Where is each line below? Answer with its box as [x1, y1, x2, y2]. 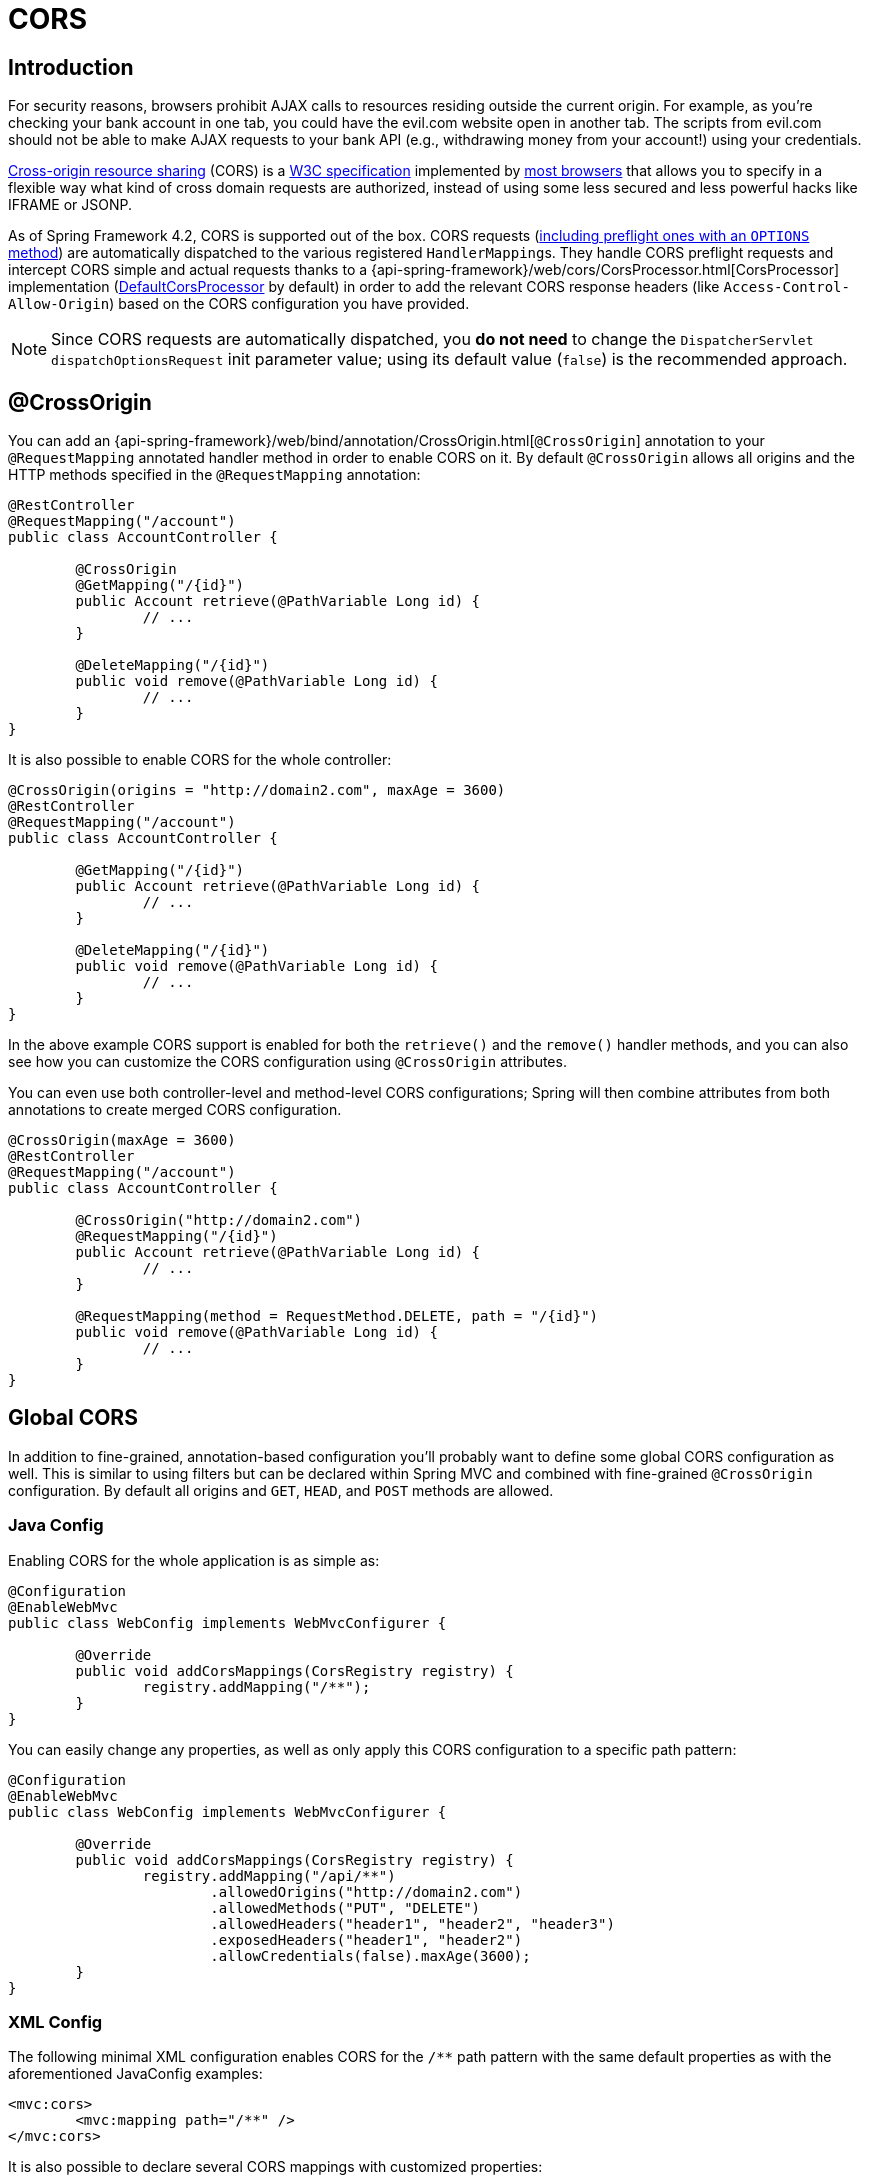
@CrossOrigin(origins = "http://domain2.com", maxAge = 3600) [8, 782, 506, 799]
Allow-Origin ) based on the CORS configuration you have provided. [8, 295, 470, 313]
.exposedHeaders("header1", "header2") [210, 1931, 523, 1948]
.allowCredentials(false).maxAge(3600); [210, 1947, 531, 1964]
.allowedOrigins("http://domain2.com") [210, 1883, 523, 1900]
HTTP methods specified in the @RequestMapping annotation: [8, 466, 421, 484]
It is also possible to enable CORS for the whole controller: [8, 751, 392, 769]
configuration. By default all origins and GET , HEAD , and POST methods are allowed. [8, 1481, 554, 1499]
